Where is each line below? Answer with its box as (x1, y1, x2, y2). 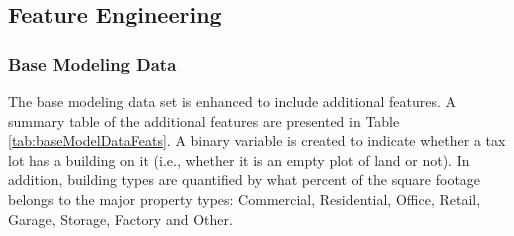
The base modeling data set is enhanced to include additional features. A (8, 91, 456, 111)
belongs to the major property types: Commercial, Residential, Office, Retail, (8, 188, 481, 209)
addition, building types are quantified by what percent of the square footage (8, 169, 481, 190)
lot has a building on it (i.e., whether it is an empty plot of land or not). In (8, 149, 470, 170)
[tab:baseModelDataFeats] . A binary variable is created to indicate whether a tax (8, 130, 506, 151)
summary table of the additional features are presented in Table (8, 110, 400, 131)
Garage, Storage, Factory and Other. (8, 208, 233, 229)
